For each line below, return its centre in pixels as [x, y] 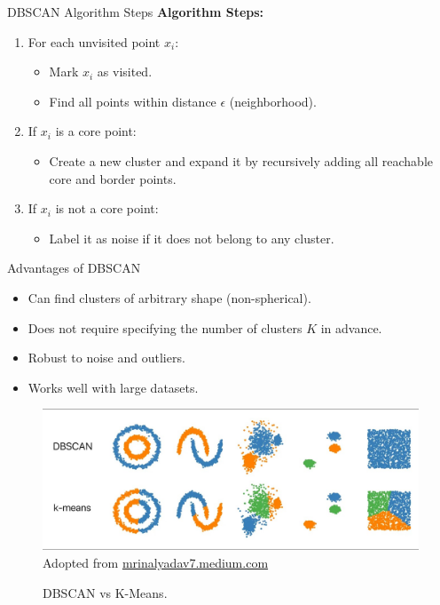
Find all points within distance [133, 101]
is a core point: [96, 131]
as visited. [125, 72]
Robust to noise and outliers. [106, 358]
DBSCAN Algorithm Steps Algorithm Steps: [136, 12]
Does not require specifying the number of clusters [165, 327]
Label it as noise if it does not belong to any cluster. [192, 238]
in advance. [351, 327]
